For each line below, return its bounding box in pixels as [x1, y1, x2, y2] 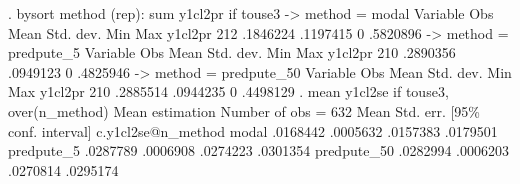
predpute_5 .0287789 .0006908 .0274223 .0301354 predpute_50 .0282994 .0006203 [8, 140, 509, 161]
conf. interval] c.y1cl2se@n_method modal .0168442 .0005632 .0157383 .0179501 [8, 120, 498, 141]
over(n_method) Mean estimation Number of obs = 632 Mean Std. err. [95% [8, 100, 481, 121]
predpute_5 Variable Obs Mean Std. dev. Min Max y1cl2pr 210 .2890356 [8, 42, 456, 63]
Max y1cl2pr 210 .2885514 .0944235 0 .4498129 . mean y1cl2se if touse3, [8, 81, 449, 102]
